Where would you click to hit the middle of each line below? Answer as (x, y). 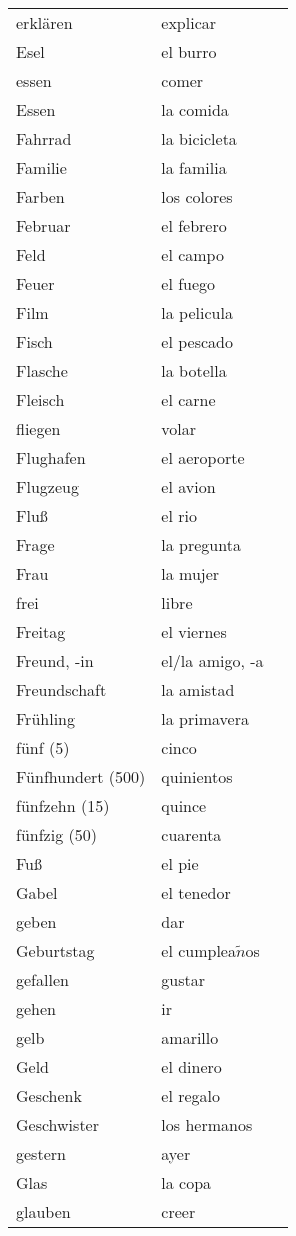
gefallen (42, 979)
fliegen (38, 428)
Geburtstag (55, 950)
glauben (43, 1211)
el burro (189, 51)
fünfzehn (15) (63, 805)
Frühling (45, 718)
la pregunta (201, 544)
